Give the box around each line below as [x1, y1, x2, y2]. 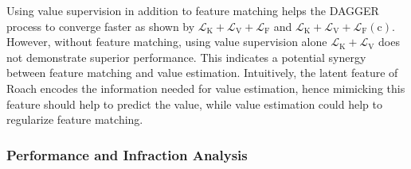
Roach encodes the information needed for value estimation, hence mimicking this [6, 79, 405, 96]
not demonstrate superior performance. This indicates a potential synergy [6, 48, 366, 65]
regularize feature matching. [6, 111, 143, 128]
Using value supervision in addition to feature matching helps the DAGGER [6, 2, 379, 18]
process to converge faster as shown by [6, 17, 195, 34]
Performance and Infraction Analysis [6, 144, 248, 164]
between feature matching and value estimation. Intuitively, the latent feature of [6, 64, 398, 81]
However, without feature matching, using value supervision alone [6, 33, 327, 50]
